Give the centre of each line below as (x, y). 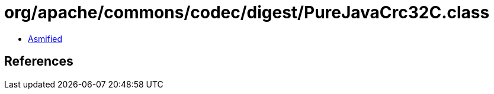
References (39, 61)
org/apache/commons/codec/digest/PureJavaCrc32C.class (247, 12)
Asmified (45, 38)
